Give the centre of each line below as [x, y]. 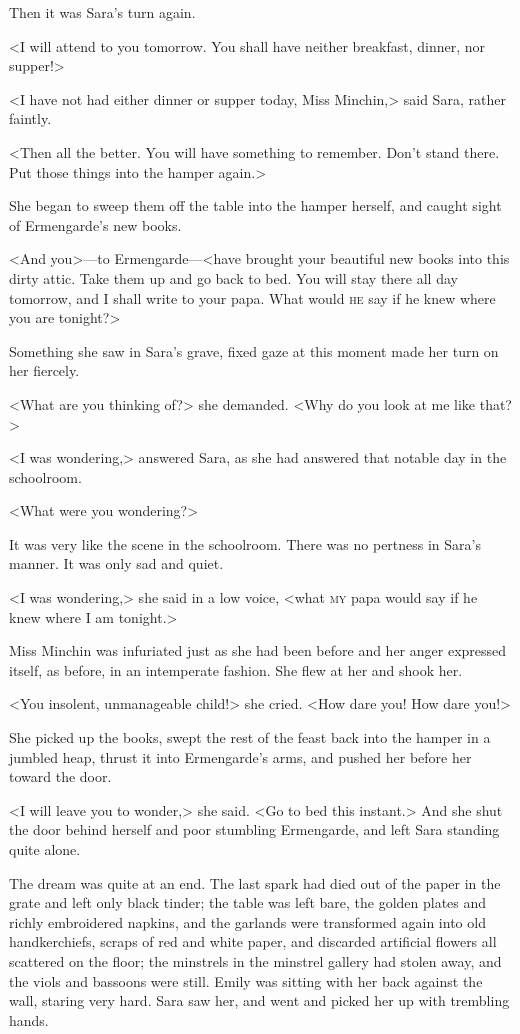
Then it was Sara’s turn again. [102, 12]
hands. [29, 1019]
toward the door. [60, 776]
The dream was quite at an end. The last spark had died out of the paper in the [255, 882]
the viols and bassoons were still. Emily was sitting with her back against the [246, 980]
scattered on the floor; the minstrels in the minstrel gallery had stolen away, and [255, 960]
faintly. [30, 118]
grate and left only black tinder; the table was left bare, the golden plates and [248, 902]
